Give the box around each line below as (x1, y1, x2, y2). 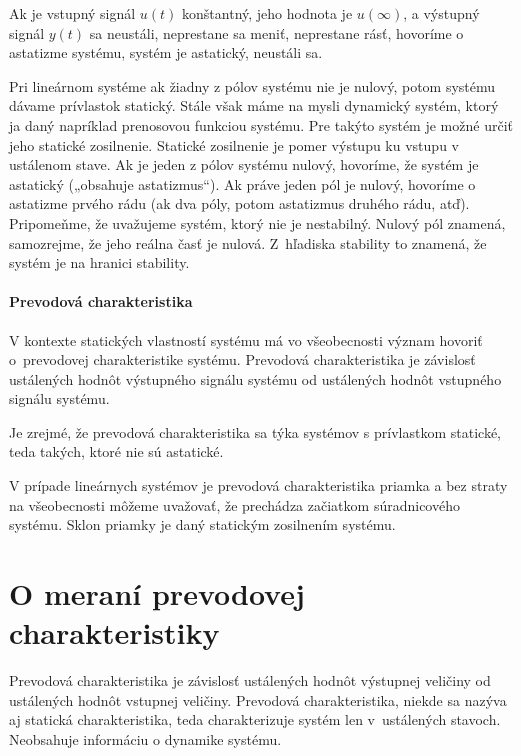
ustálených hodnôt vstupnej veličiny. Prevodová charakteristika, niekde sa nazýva (9, 689, 507, 710)
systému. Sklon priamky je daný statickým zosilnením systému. (9, 514, 396, 535)
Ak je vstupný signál (9, 3, 136, 23)
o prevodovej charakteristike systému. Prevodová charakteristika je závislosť (9, 349, 476, 370)
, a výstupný (403, 3, 480, 23)
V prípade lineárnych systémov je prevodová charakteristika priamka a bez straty (9, 475, 508, 496)
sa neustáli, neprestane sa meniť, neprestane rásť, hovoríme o (89, 22, 464, 43)
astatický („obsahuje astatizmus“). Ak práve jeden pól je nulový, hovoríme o (9, 173, 476, 194)
